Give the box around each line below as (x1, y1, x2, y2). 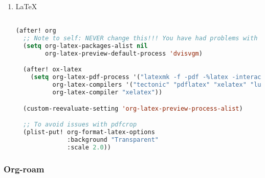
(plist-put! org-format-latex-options (23, 128, 155, 136)
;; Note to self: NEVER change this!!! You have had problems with (23, 35, 258, 42)
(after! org (15, 27, 56, 35)
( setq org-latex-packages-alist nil (23, 42, 148, 49)
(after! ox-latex (23, 66, 82, 73)
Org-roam (4, 162, 45, 175)
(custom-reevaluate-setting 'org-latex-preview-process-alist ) (23, 105, 243, 112)
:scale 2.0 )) (67, 143, 111, 151)
